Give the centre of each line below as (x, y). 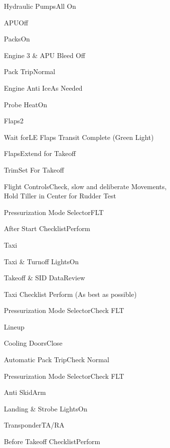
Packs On (17, 39)
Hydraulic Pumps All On (40, 6)
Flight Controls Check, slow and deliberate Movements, (85, 186)
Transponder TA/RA (34, 425)
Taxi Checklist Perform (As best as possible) (70, 294)
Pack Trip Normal (30, 71)
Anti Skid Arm (25, 392)
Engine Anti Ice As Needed (43, 88)
